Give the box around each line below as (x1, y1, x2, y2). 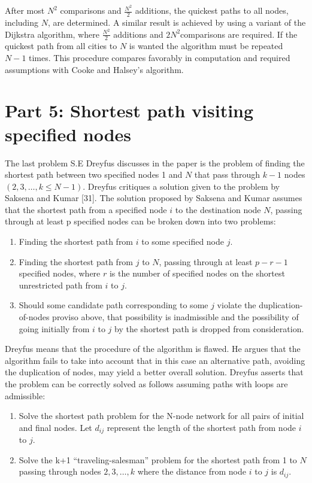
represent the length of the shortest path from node (107, 421, 296, 433)
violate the (217, 299, 256, 311)
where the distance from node (137, 465, 247, 478)
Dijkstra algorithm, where (5, 28, 99, 40)
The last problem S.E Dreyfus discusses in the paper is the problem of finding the (5, 156, 305, 169)
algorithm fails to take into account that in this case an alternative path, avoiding (5, 354, 305, 366)
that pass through (194, 168, 260, 181)
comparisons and (60, 4, 122, 17)
